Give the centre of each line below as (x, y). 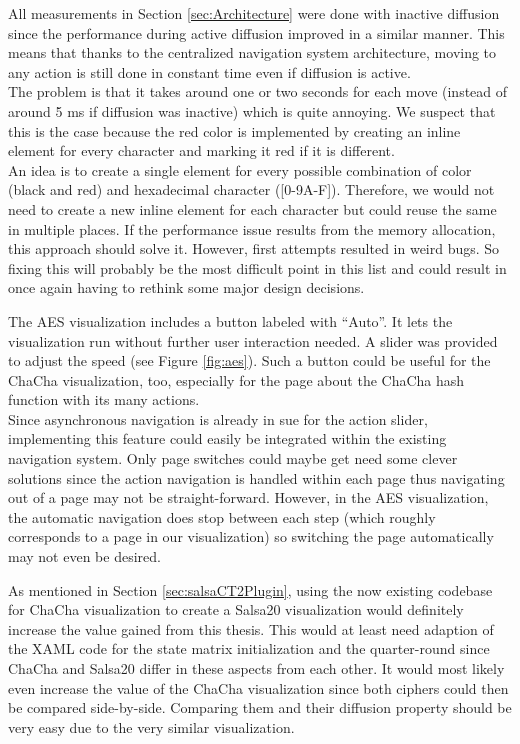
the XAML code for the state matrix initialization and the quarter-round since (249, 648)
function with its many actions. (104, 399)
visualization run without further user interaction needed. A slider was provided (253, 340)
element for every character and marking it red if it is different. (201, 150)
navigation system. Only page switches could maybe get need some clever (233, 458)
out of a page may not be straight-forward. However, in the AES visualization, (248, 497)
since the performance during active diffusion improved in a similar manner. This (256, 32)
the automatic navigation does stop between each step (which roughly (222, 516)
